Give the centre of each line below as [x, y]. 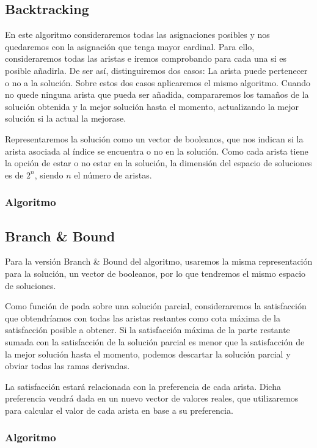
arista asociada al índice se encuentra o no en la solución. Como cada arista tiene [157, 151]
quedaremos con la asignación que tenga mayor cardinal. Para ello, [130, 46]
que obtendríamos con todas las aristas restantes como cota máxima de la [143, 318]
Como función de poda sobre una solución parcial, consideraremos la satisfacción [156, 306]
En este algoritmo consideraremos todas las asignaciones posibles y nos [137, 35]
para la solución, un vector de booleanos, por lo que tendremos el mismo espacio [155, 273]
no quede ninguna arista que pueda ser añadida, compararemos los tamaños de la [157, 94]
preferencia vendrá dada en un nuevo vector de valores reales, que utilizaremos [152, 398]
